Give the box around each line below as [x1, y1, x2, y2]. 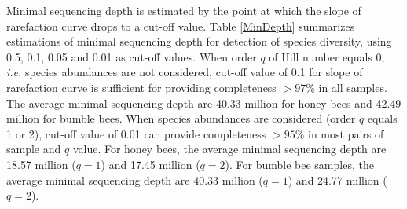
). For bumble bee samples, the [225, 156, 374, 172]
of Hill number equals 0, [269, 48, 385, 64]
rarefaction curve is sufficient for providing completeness [6, 79, 277, 95]
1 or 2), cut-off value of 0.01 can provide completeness [6, 125, 266, 141]
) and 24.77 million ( [288, 171, 387, 188]
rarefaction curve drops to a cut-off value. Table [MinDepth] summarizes [6, 17, 355, 34]
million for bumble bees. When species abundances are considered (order [6, 110, 356, 126]
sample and [6, 141, 61, 157]
